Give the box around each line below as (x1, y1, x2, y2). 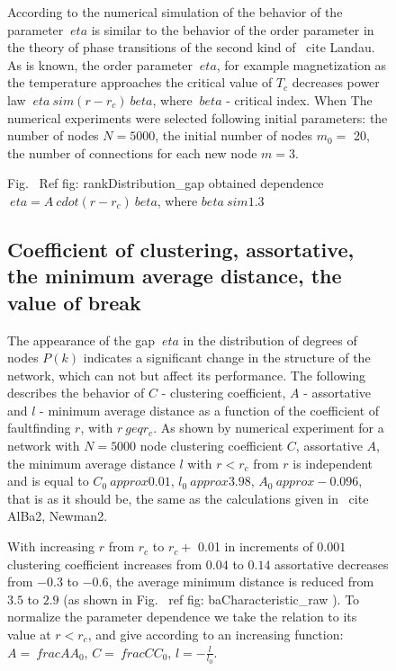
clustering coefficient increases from (7, 554, 202, 573)
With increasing (7, 537, 94, 556)
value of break (7, 288, 141, 316)
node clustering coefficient (139, 436, 283, 455)
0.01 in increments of (198, 537, 313, 556)
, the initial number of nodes (155, 126, 312, 145)
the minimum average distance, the (7, 262, 342, 290)
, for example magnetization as (216, 55, 387, 74)
